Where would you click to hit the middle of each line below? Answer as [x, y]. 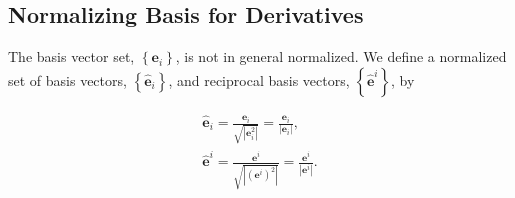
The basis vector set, [71, 56]
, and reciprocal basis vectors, [259, 79]
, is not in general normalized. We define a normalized [341, 56]
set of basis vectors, [67, 79]
